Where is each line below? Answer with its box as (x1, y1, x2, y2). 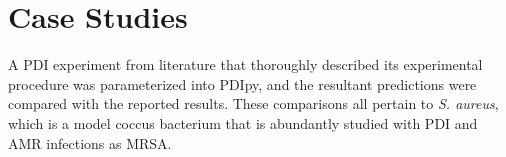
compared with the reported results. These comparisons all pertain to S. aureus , (8, 93, 499, 114)
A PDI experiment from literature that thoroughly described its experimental (8, 54, 483, 75)
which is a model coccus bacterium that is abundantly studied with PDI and (8, 112, 478, 133)
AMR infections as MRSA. (8, 132, 172, 153)
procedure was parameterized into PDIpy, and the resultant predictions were (8, 73, 477, 94)
